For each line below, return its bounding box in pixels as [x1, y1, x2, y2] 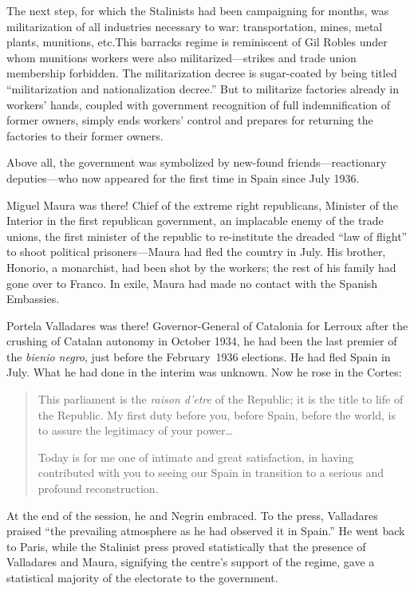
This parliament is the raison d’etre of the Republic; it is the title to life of [37, 391, 404, 408]
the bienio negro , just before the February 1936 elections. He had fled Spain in [6, 348, 391, 364]
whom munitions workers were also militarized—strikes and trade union [6, 49, 357, 65]
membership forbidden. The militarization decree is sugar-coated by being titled [6, 65, 397, 81]
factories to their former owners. [6, 127, 164, 144]
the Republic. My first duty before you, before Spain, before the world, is [37, 406, 396, 423]
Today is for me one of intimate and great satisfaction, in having [37, 448, 354, 465]
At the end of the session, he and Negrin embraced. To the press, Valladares [6, 506, 378, 523]
